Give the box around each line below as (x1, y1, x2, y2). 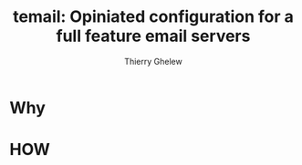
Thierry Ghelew (124, 56, 182, 67)
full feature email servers (56, 26, 251, 46)
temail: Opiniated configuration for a (12, 6, 295, 27)
